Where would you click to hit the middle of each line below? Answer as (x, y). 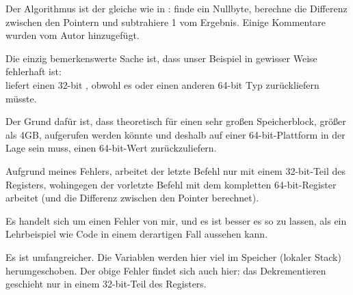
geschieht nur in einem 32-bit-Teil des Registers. (106, 284)
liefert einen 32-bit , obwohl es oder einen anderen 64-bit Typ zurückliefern (162, 84)
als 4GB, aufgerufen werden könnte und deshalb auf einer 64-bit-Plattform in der (175, 134)
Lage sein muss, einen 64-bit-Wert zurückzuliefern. (111, 148)
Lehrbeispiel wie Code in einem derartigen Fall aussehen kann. (137, 234)
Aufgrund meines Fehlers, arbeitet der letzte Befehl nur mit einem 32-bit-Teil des (176, 170)
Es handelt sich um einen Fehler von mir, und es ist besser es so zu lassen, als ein (176, 220)
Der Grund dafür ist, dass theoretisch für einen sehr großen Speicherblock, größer (176, 121)
